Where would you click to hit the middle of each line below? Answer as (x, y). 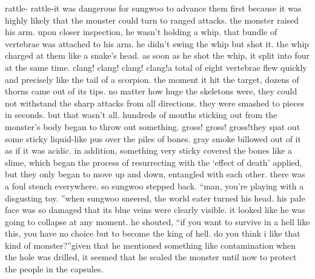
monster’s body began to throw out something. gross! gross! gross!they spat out (153, 126)
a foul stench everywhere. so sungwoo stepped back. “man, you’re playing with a (154, 185)
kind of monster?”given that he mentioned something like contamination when (151, 245)
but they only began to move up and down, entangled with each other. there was (155, 174)
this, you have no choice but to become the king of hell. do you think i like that (153, 233)
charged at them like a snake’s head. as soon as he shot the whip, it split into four (157, 55)
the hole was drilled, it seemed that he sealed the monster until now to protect (151, 257)
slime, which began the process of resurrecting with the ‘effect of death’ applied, (154, 162)
